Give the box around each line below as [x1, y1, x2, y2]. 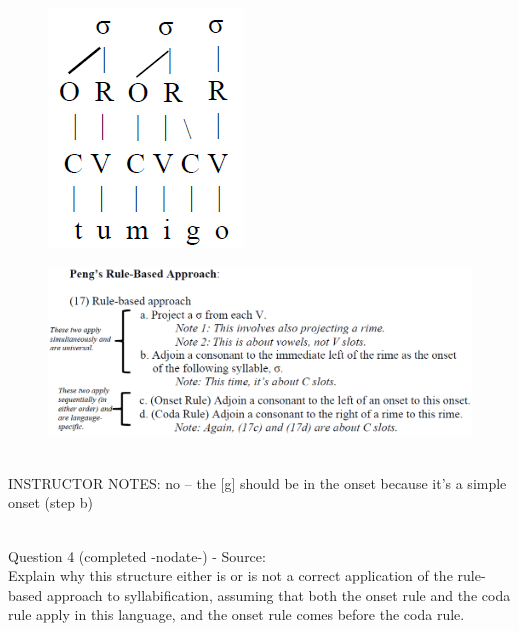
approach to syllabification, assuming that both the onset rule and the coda [46, 584, 511, 605]
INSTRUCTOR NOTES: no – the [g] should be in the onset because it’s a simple [8, 472, 507, 493]
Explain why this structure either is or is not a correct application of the [8, 565, 453, 586]
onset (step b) [8, 492, 93, 513]
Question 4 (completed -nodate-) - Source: [8, 545, 266, 566]
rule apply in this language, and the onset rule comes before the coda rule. [8, 604, 465, 625]
